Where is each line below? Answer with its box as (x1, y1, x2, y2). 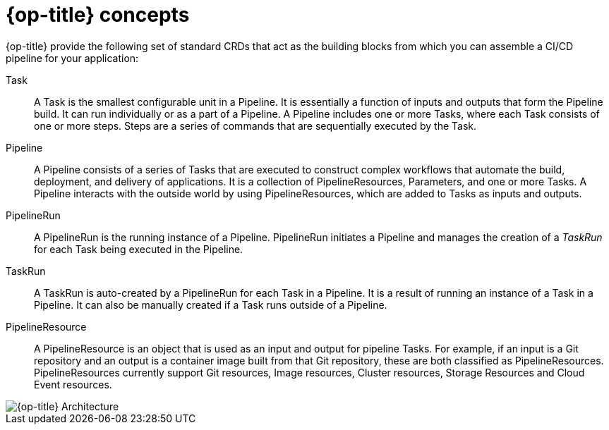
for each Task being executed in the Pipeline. (34, 242, 243, 255)
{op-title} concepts (6, 3, 190, 27)
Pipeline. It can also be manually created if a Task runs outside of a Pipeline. (34, 298, 387, 311)
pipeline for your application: (6, 51, 139, 64)
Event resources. (34, 378, 112, 391)
